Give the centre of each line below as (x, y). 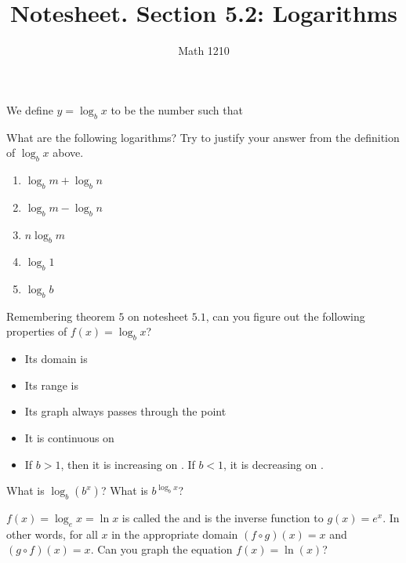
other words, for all (52, 534)
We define (30, 109)
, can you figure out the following (285, 316)
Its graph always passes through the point (125, 411)
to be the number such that (177, 109)
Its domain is (56, 359)
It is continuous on (69, 438)
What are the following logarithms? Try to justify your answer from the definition (203, 137)
